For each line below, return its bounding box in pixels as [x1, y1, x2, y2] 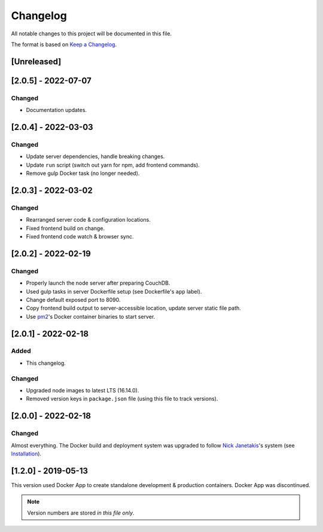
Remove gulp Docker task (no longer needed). [26, 170, 140, 177]
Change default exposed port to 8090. [26, 296, 121, 303]
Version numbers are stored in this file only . [27, 509, 135, 516]
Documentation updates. [26, 107, 87, 114]
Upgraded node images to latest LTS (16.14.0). [26, 387, 139, 394]
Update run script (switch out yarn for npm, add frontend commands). [26, 161, 200, 168]
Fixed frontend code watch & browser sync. [26, 232, 134, 240]
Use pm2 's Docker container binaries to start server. [26, 313, 156, 320]
